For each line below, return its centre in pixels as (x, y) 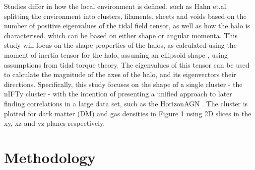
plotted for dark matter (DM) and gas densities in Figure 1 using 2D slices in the (128, 113)
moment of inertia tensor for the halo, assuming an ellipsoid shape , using (116, 54)
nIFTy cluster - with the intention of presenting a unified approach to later (118, 94)
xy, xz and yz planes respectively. (55, 123)
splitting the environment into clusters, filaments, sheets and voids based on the (125, 16)
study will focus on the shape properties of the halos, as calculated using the (120, 45)
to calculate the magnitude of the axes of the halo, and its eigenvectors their (120, 74)
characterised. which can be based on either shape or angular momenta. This (121, 35)
